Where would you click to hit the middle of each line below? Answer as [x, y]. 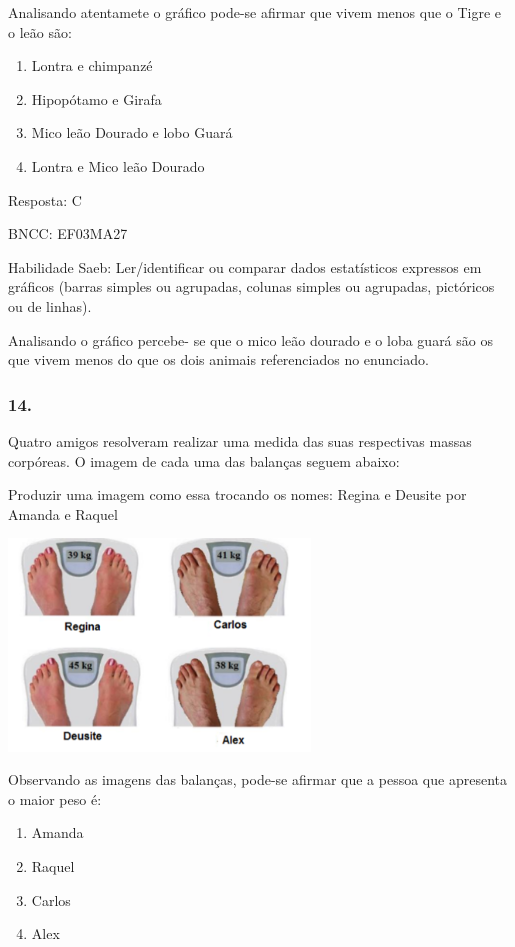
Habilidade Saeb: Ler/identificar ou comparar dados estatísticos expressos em [245, 266]
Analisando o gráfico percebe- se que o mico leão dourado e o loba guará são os [250, 339]
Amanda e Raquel [63, 513]
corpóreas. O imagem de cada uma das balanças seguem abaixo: [204, 460]
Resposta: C [45, 199]
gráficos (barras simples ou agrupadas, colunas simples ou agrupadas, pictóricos [251, 286]
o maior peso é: [55, 798]
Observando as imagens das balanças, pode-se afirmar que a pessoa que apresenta [257, 779]
